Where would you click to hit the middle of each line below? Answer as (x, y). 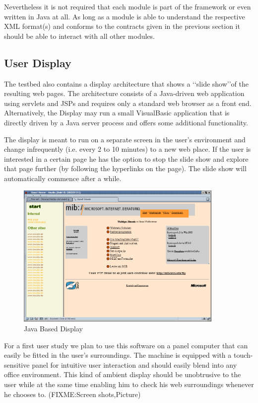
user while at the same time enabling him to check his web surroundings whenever (129, 384)
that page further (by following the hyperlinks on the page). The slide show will (125, 168)
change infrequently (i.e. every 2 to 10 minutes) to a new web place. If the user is (128, 149)
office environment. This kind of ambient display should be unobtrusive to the (123, 374)
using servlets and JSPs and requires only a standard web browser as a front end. (128, 103)
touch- (243, 355)
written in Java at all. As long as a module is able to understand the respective (125, 16)
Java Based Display (53, 328)
